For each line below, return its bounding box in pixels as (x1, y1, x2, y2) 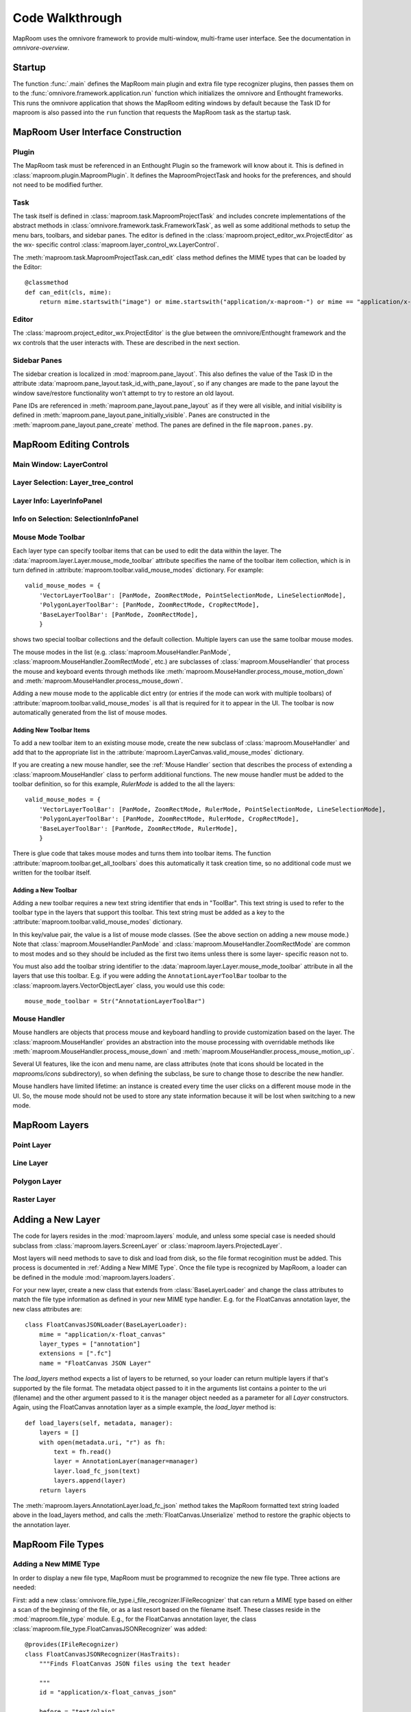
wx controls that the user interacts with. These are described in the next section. (12, 338, 240, 347)
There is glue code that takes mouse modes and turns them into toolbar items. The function (12, 849, 271, 857)
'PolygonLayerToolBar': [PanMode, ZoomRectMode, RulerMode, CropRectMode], (38, 815, 299, 823)
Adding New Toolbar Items (12, 726, 90, 734)
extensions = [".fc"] (38, 1350, 112, 1357)
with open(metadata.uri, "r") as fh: (38, 1438, 166, 1446)
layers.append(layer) (53, 1476, 127, 1485)
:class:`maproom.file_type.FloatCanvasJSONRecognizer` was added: (12, 1624, 207, 1633)
